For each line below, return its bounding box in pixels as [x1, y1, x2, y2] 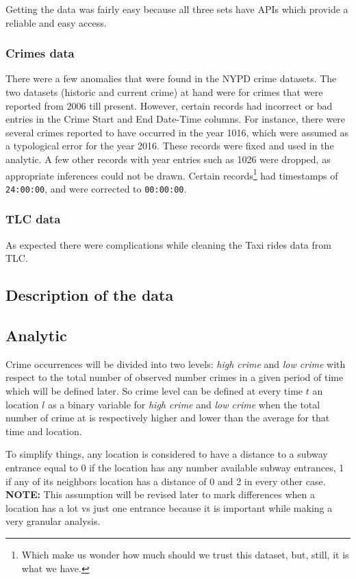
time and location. [5, 423, 82, 438]
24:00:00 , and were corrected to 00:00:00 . [5, 181, 187, 195]
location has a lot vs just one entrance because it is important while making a [5, 500, 333, 515]
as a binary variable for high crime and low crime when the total [48, 397, 320, 411]
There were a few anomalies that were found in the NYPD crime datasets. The [5, 71, 337, 86]
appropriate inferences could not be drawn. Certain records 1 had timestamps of [5, 166, 338, 182]
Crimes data [5, 45, 75, 62]
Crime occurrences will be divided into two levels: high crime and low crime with [5, 356, 346, 371]
